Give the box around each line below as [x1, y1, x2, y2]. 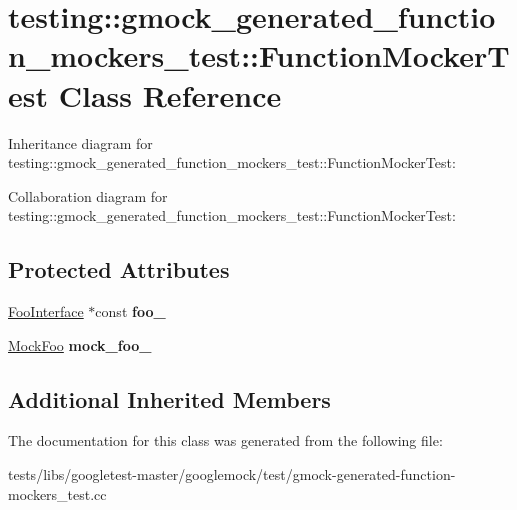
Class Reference [58, 74, 282, 115]
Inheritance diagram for [8, 132, 153, 153]
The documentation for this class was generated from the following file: [8, 430, 443, 451]
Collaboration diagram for [8, 185, 168, 206]
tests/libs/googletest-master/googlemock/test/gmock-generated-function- [8, 464, 456, 485]
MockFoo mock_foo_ [8, 334, 152, 355]
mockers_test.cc [8, 483, 107, 504]
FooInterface [8, 301, 84, 322]
